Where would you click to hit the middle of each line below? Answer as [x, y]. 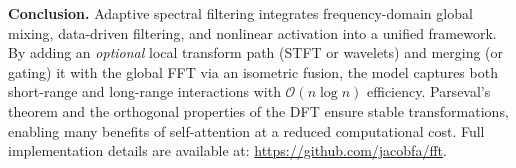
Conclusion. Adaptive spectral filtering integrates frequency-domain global [240, 13]
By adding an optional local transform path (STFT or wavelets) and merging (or [256, 52]
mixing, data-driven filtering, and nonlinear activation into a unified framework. [252, 32]
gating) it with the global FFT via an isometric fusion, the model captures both [253, 71]
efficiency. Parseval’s [429, 91]
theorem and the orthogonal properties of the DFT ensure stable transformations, [258, 110]
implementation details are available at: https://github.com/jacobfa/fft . [227, 150]
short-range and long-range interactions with [144, 91]
